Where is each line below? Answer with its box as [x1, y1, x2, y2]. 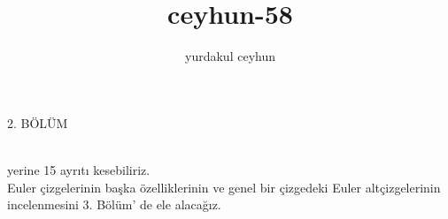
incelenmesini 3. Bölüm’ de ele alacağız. [7, 195, 221, 214]
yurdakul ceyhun [185, 47, 275, 65]
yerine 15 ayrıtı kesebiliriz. [7, 160, 151, 178]
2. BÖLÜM [7, 113, 68, 132]
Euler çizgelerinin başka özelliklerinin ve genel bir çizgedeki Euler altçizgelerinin [7, 177, 441, 196]
